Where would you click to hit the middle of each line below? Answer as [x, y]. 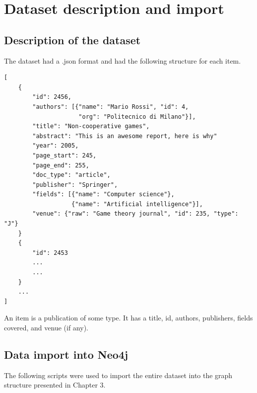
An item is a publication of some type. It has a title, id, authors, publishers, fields [128, 318]
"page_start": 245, [64, 155]
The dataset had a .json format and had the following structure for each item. [123, 60]
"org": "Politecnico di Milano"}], [137, 117]
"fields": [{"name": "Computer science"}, [103, 195]
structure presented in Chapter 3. [55, 385]
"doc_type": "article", [71, 175]
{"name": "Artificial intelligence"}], [137, 204]
